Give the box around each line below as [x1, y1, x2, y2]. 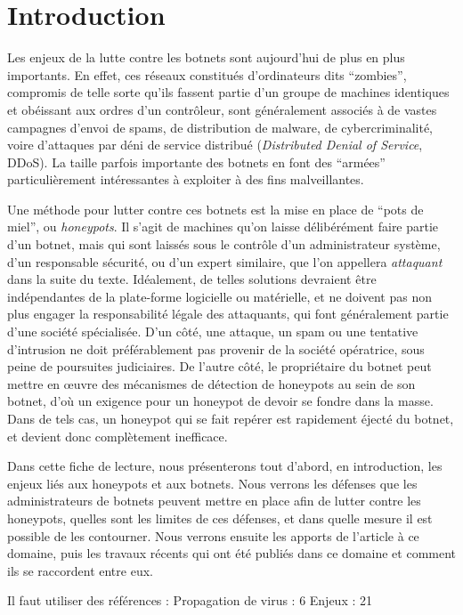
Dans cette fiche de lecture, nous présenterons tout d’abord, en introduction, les [7, 457, 443, 475]
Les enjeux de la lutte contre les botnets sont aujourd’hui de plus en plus [7, 48, 405, 67]
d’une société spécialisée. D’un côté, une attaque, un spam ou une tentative [7, 322, 418, 341]
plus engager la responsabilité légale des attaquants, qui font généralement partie [7, 304, 449, 323]
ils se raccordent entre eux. [7, 561, 153, 579]
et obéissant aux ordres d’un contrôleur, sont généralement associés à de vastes [7, 100, 437, 118]
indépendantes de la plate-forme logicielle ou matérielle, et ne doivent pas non [7, 287, 432, 305]
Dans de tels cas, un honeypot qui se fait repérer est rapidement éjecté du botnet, [7, 409, 454, 427]
